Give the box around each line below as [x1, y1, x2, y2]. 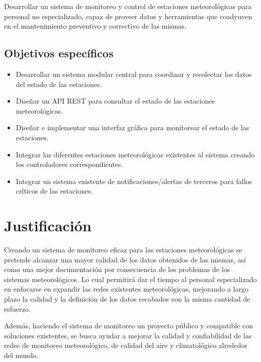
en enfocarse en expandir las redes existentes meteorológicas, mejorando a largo [4, 284, 248, 294]
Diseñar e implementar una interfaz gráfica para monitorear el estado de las [16, 122, 249, 133]
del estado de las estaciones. [16, 78, 102, 89]
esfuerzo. [4, 303, 31, 314]
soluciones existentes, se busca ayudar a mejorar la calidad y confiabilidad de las [4, 330, 252, 340]
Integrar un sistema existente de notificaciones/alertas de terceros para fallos [16, 175, 252, 186]
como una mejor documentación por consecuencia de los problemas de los [4, 264, 230, 275]
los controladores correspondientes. [16, 159, 123, 169]
